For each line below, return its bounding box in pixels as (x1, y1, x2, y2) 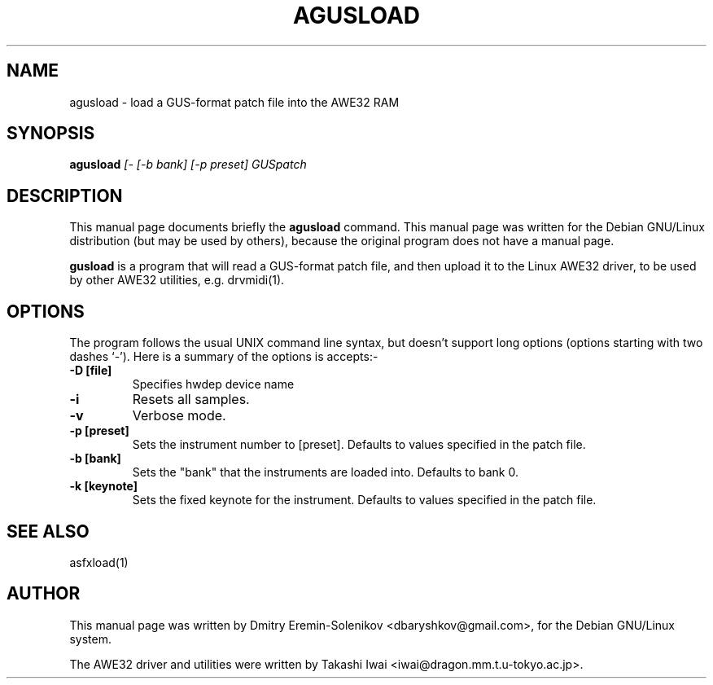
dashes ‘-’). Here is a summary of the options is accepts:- (69, 349, 378, 364)
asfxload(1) (69, 555, 129, 569)
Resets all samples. (132, 391, 250, 408)
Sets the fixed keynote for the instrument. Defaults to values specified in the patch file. (132, 493, 597, 507)
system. (69, 631, 112, 646)
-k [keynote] (69, 479, 138, 494)
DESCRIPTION (7, 185, 123, 206)
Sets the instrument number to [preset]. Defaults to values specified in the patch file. (132, 437, 586, 452)
